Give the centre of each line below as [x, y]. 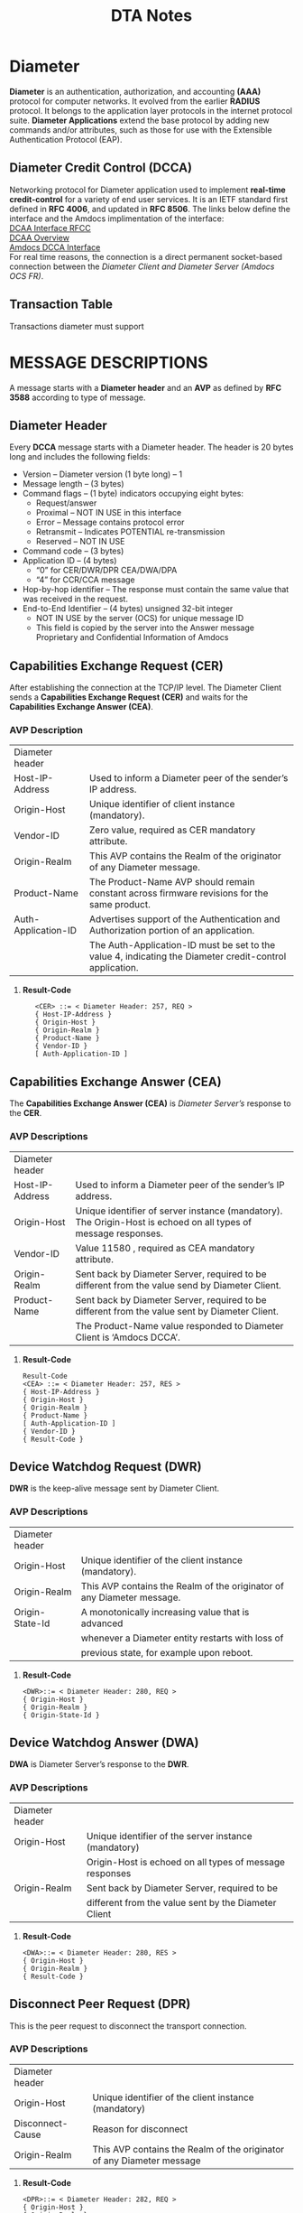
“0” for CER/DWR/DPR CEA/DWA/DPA [106, 571]
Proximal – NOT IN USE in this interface [109, 513]
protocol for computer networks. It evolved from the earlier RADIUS [135, 101]
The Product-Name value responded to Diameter [179, 1325]
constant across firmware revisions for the [179, 893]
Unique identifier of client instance [162, 804]
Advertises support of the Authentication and [184, 919]
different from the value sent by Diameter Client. [177, 1311]
